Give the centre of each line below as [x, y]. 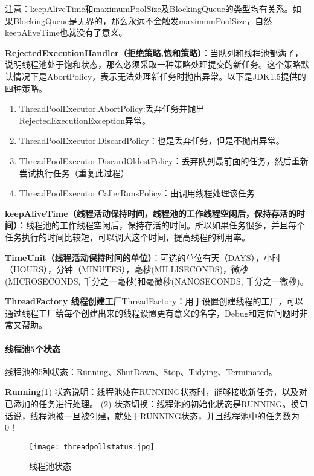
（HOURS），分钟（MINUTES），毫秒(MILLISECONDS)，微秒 [127, 269]
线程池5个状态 [33, 348]
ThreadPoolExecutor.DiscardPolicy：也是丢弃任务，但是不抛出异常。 [152, 140]
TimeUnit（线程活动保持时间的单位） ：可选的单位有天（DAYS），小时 [143, 257]
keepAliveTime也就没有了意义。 [66, 32]
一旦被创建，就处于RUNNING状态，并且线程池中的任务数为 [181, 415]
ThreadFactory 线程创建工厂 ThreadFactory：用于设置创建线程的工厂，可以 [154, 301]
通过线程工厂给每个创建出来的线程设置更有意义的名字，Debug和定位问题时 [152, 313]
